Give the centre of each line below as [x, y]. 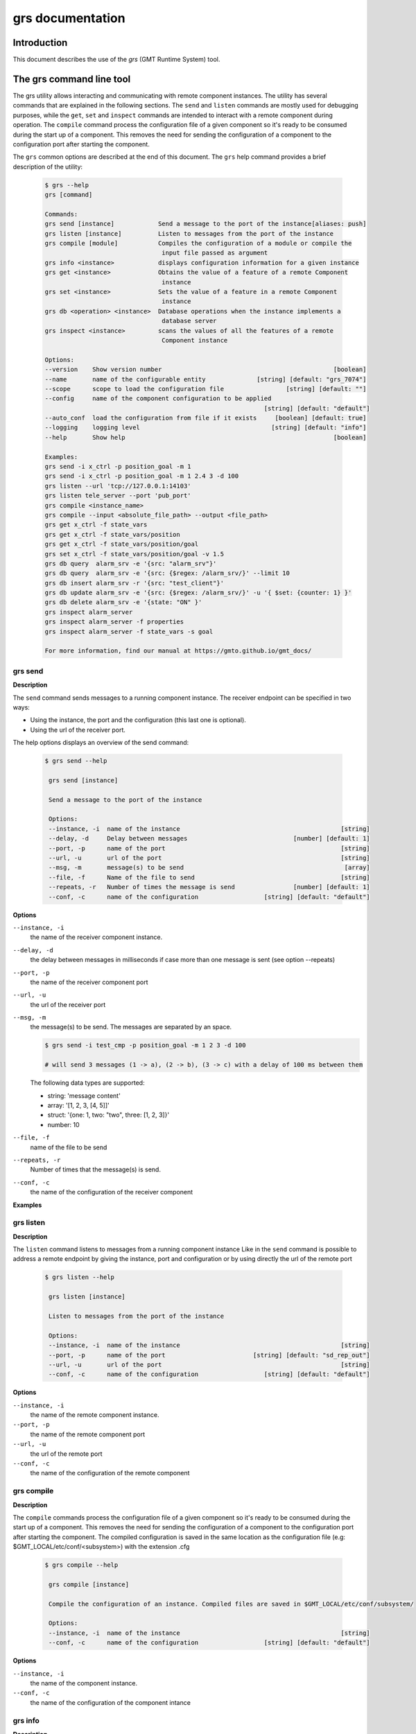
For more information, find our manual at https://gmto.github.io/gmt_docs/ [178, 651]
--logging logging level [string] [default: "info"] [206, 428]
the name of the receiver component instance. [96, 937]
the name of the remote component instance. [95, 1415]
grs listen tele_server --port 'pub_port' [118, 496]
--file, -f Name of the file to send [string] [209, 877]
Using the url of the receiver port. [78, 730]
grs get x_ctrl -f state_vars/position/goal [122, 544]
